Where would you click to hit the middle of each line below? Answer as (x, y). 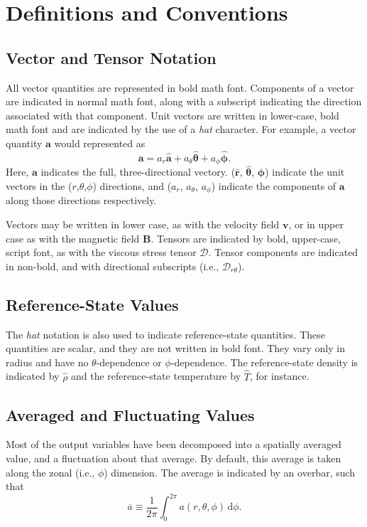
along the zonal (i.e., (50, 472)
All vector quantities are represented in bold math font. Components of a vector (180, 87)
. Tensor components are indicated (283, 252)
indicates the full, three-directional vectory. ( (138, 172)
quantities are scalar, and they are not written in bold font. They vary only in (175, 348)
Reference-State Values (92, 304)
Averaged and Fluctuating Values (130, 414)
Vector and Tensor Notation (111, 57)
